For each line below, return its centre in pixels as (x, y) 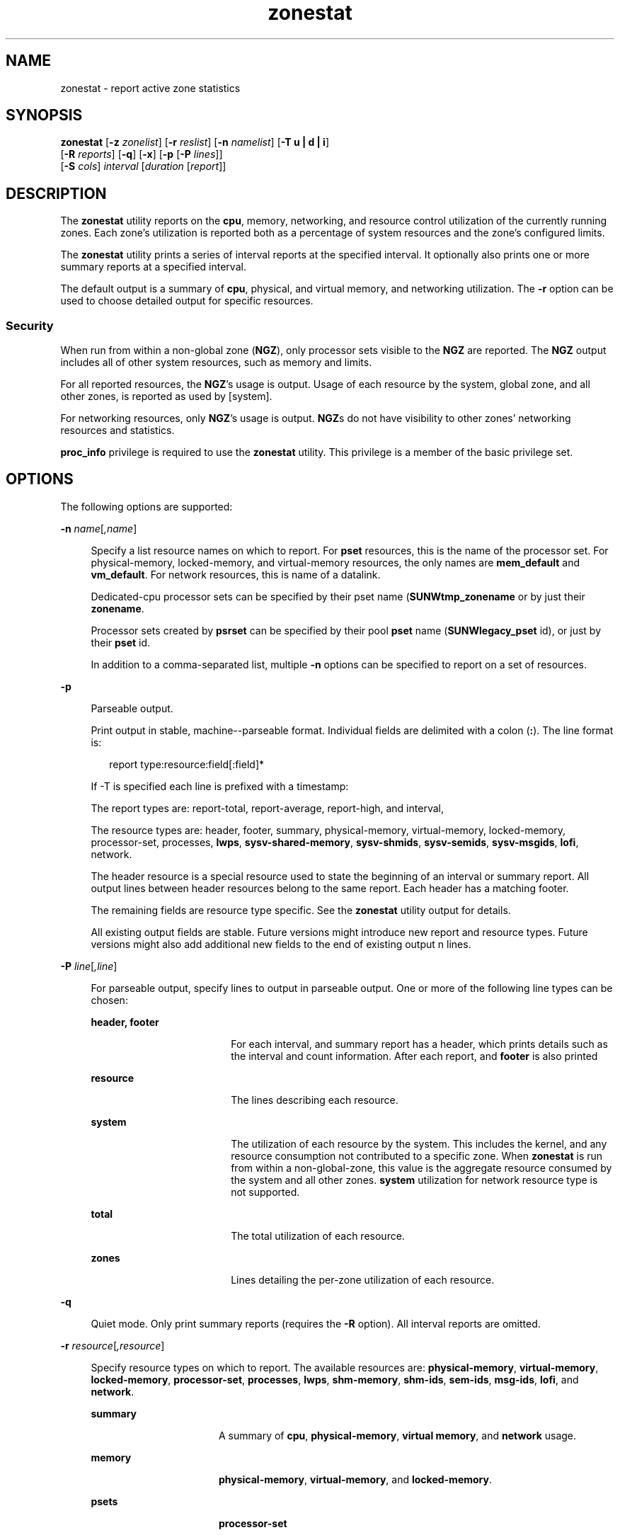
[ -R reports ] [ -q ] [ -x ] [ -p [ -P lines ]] (142, 154)
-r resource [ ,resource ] (113, 1345)
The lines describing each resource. (315, 1100)
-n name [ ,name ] (99, 528)
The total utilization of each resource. (318, 1236)
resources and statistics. (117, 430)
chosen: (109, 1000)
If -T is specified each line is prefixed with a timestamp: (220, 786)
